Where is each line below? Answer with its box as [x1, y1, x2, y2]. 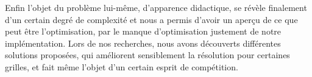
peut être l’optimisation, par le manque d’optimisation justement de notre [5, 25, 282, 38]
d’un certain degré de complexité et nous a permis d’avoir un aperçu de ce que [5, 13, 298, 25]
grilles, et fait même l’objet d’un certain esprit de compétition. [5, 60, 238, 73]
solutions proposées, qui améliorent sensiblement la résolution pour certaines [5, 49, 290, 61]
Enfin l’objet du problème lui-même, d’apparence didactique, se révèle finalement [5, 1, 307, 13]
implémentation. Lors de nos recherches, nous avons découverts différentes [5, 36, 281, 49]
